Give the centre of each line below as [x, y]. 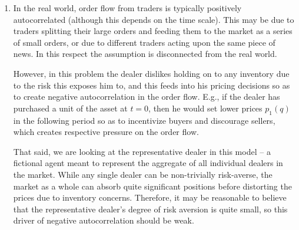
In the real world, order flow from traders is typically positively [127, 8]
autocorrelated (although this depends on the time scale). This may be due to [154, 19]
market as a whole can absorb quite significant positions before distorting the [152, 186]
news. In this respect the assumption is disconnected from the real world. [145, 54]
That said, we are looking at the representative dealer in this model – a [142, 151]
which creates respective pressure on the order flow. [106, 132]
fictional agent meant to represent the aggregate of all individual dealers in [148, 163]
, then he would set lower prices [205, 108]
